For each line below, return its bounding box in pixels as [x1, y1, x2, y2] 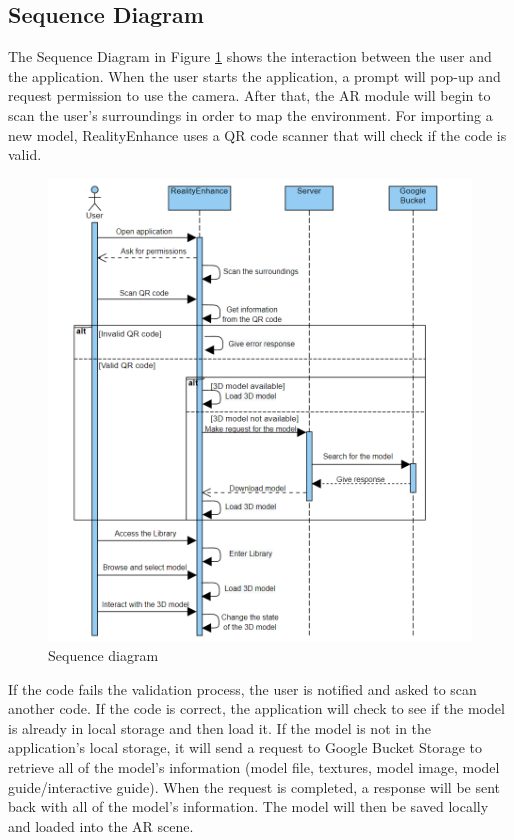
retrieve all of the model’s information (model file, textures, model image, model [8, 756, 500, 777]
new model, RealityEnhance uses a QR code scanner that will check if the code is [8, 124, 507, 145]
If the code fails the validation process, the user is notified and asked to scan [8, 678, 477, 699]
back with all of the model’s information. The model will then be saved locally [8, 796, 489, 817]
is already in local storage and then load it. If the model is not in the [8, 717, 432, 738]
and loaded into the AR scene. [8, 815, 194, 836]
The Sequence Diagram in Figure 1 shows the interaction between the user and [8, 46, 492, 67]
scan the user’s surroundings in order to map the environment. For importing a [8, 104, 493, 125]
